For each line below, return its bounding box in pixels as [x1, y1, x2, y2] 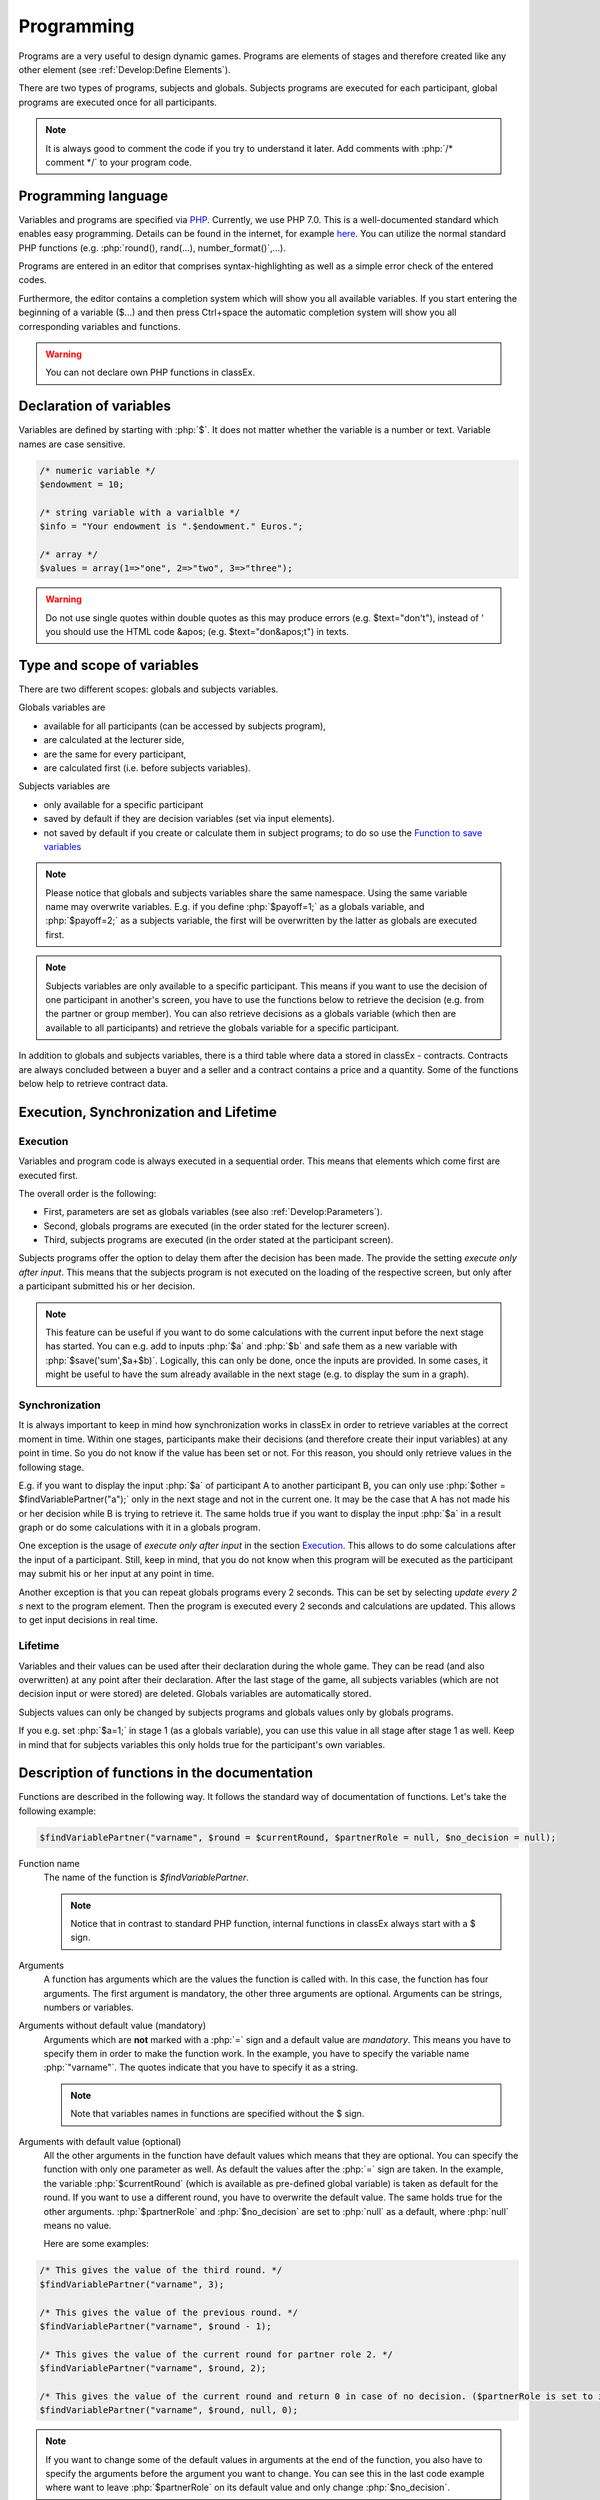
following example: [18, 1805, 97, 1817]
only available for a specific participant [43, 798, 204, 810]
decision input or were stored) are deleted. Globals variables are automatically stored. [18, 1688, 372, 1700]
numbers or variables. [43, 2001, 134, 2013]
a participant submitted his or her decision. [18, 1280, 196, 1292]
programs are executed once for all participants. [18, 96, 217, 108]
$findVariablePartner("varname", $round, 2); [39, 2363, 267, 2374]
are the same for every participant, [43, 748, 187, 760]
